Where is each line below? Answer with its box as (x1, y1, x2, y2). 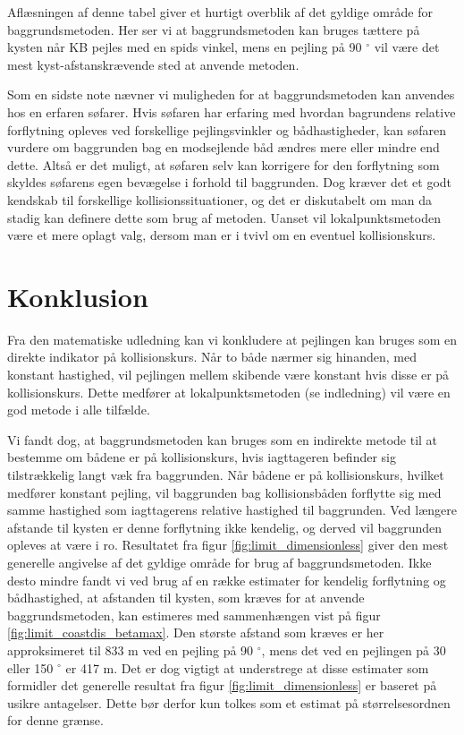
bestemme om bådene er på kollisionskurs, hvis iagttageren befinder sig (7, 448, 396, 466)
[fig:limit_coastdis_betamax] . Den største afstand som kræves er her (7, 623, 384, 642)
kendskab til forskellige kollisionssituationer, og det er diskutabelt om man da (7, 190, 433, 209)
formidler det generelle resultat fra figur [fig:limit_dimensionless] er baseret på (7, 676, 437, 695)
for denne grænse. (7, 711, 104, 730)
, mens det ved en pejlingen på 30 (261, 640, 446, 659)
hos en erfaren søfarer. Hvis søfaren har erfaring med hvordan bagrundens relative (7, 102, 456, 121)
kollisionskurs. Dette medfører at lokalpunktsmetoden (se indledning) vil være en (7, 382, 451, 401)
